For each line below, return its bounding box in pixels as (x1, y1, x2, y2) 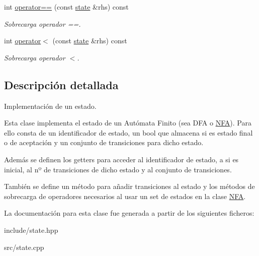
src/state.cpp (4, 241, 44, 252)
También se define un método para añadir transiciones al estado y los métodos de (4, 181, 255, 191)
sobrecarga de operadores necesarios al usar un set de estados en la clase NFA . (4, 190, 246, 201)
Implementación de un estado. (4, 100, 97, 111)
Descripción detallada (4, 77, 119, 92)
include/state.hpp (4, 224, 58, 235)
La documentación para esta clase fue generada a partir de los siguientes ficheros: (4, 208, 254, 218)
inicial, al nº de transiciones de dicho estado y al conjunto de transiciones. (4, 164, 232, 174)
